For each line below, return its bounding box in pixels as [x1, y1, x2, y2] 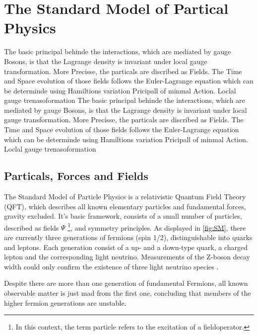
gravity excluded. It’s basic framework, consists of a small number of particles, [4, 211, 242, 221]
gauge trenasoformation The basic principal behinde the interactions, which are [4, 95, 245, 105]
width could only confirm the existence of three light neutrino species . [4, 261, 219, 271]
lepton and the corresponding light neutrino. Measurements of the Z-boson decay [4, 251, 250, 262]
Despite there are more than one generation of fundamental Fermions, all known [4, 278, 248, 288]
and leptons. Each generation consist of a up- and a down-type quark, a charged [4, 242, 248, 252]
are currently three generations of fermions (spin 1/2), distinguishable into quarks [4, 232, 253, 243]
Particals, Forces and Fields [4, 168, 148, 183]
